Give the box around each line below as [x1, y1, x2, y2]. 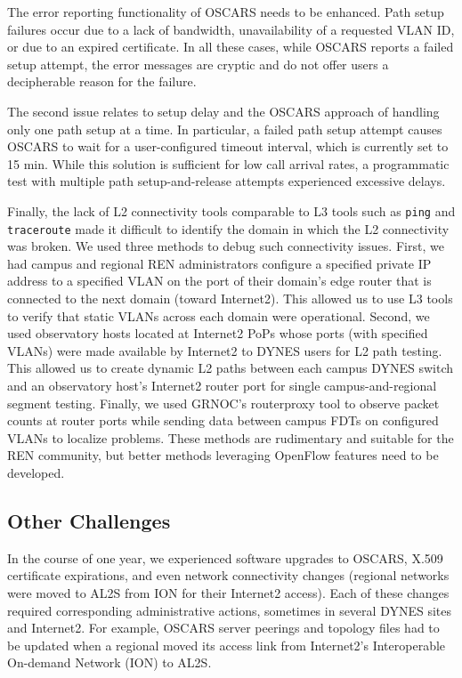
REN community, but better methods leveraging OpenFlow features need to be [7, 446, 439, 464]
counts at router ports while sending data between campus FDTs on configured [7, 411, 439, 430]
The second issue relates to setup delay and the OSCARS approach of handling [7, 101, 440, 120]
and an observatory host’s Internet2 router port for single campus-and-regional [7, 376, 437, 394]
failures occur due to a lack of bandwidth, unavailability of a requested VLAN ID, [7, 20, 455, 38]
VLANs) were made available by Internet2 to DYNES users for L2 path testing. [7, 341, 442, 359]
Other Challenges [7, 506, 171, 534]
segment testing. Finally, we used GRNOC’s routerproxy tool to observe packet [7, 393, 440, 412]
